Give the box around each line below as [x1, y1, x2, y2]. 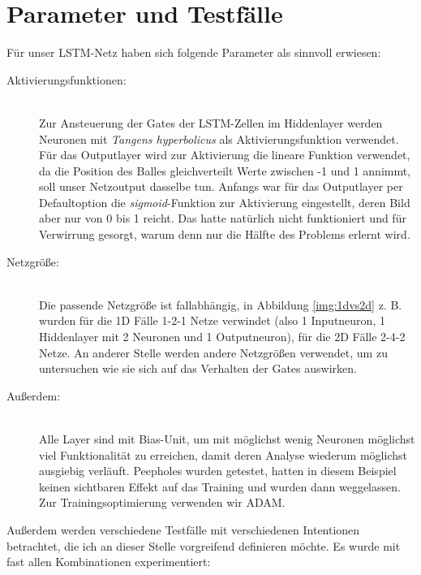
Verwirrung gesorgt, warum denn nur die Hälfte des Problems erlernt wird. [39, 226, 410, 243]
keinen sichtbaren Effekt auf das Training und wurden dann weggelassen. [39, 478, 401, 495]
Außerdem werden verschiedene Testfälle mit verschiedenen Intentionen [6, 521, 360, 538]
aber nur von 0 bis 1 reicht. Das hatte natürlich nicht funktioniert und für [39, 210, 406, 227]
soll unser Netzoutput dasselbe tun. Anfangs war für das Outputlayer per [39, 178, 403, 195]
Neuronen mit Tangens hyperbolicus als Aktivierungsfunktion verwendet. [39, 130, 399, 147]
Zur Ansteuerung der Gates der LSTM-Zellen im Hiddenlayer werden [39, 114, 383, 131]
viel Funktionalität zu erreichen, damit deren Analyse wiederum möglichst [39, 446, 407, 463]
